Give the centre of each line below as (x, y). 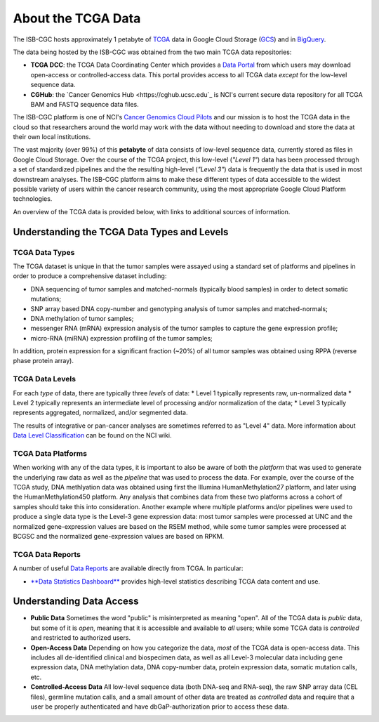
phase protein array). (43, 361)
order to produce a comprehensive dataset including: (90, 276)
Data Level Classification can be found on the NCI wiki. (92, 435)
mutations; (46, 299)
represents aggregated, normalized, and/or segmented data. (100, 413)
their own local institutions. (52, 137)
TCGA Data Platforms (50, 453)
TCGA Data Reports (47, 554)
